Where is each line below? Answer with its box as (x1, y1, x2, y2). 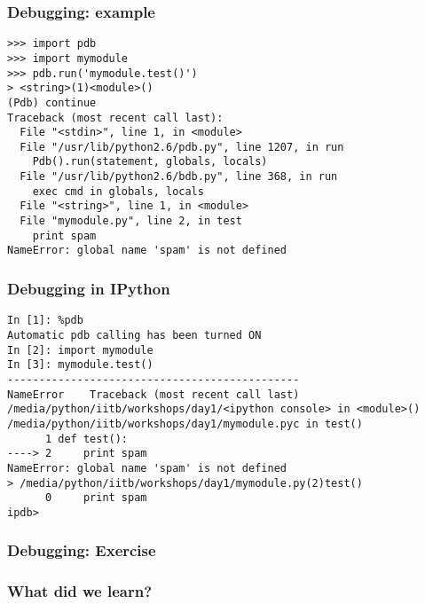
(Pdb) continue (7, 96, 97, 109)
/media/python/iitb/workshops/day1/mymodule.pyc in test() (7, 417, 363, 430)
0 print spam (44, 491, 147, 505)
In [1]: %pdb (7, 314, 83, 327)
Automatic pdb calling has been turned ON (7, 328, 262, 341)
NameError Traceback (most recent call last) (7, 388, 300, 401)
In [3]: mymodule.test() (7, 358, 153, 372)
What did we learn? (7, 580, 153, 602)
